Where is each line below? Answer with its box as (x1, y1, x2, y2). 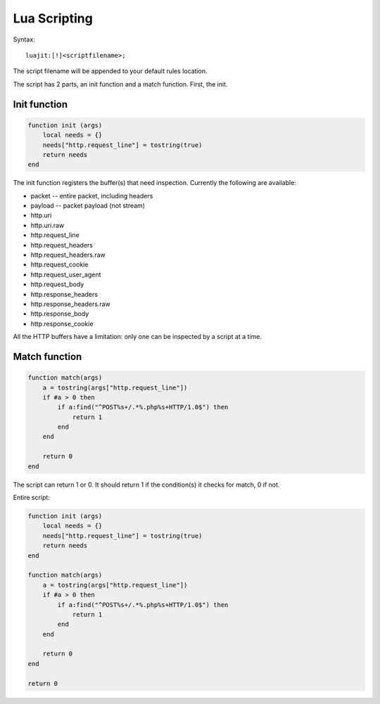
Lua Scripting (13, 11, 93, 26)
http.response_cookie (30, 319, 94, 328)
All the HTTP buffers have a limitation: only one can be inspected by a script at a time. (13, 333, 262, 341)
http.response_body (30, 309, 89, 318)
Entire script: (13, 493, 51, 502)
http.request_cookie (30, 260, 89, 269)
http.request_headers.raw (30, 250, 106, 259)
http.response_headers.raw (30, 300, 110, 308)
